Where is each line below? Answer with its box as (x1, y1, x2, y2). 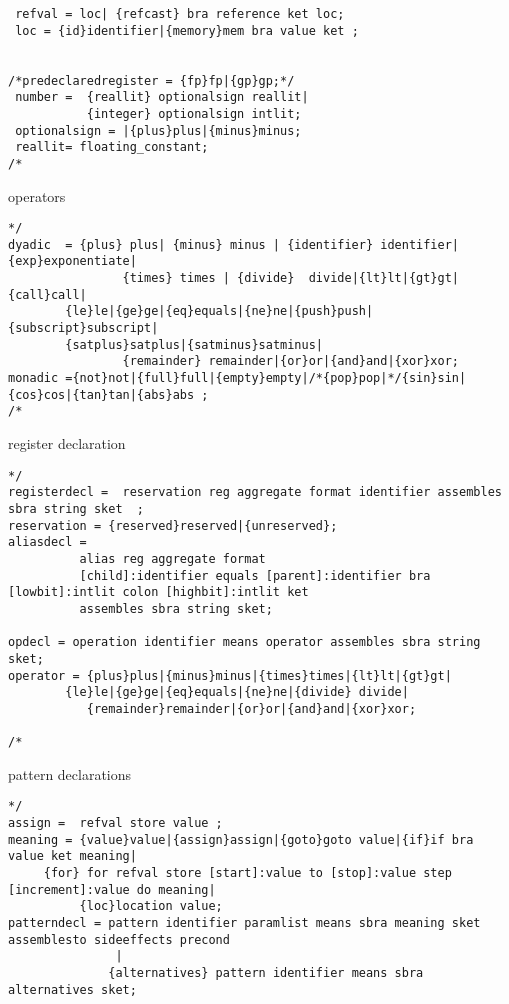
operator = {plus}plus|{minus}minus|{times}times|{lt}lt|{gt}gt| (8, 668, 452, 683)
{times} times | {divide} (122, 271, 295, 286)
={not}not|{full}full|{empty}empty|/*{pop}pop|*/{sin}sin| (65, 371, 467, 386)
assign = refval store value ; (8, 816, 223, 831)
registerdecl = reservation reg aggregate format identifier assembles (8, 485, 502, 500)
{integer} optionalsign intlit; (86, 106, 302, 121)
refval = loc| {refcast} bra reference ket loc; (15, 7, 345, 21)
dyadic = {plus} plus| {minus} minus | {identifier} (8, 237, 374, 252)
